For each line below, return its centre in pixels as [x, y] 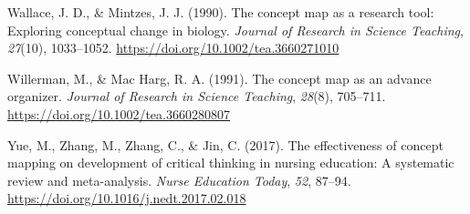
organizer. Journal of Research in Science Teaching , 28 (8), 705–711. [197, 96]
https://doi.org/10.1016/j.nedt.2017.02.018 [127, 198]
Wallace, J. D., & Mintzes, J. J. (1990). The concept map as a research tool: [221, 12]
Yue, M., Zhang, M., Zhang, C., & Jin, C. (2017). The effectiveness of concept [225, 144]
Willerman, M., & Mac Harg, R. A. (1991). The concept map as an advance [219, 78]
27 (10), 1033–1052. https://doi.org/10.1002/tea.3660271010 [173, 48]
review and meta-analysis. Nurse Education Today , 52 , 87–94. [179, 180]
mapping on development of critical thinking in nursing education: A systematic [231, 163]
